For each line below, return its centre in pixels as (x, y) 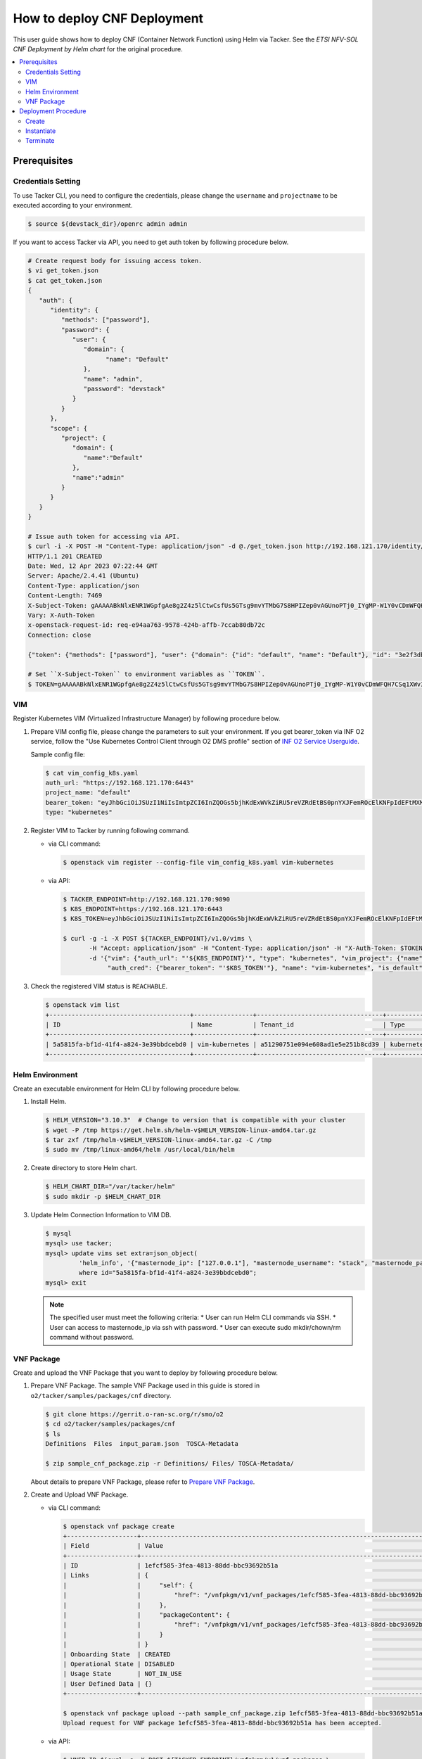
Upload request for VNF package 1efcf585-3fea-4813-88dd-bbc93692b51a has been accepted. (223, 1723)
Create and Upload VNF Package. (79, 1494)
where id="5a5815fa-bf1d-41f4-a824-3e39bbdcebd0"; (168, 1273)
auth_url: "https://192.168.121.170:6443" (120, 783)
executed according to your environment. (73, 205)
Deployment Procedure (53, 111)
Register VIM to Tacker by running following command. (110, 831)
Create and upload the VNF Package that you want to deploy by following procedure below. (145, 1373)
